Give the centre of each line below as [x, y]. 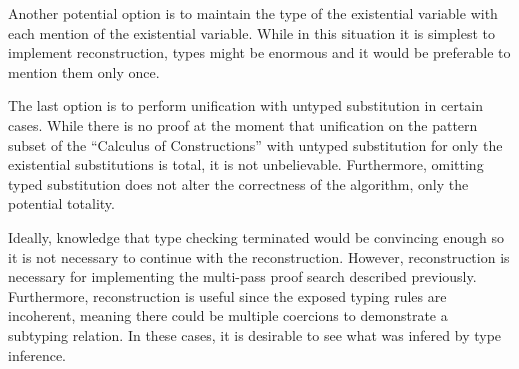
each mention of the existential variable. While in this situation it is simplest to [251, 32]
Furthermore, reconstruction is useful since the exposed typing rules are [227, 295]
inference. [37, 354]
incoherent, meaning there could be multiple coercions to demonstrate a [228, 315]
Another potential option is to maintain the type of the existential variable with [253, 13]
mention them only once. [84, 71]
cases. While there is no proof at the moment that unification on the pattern [243, 124]
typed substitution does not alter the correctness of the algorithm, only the [238, 183]
